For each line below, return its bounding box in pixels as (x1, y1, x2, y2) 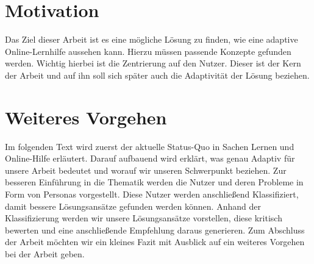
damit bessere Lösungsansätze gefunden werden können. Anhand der (5, 199, 261, 212)
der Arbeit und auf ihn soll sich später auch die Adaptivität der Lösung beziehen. (5, 68, 310, 81)
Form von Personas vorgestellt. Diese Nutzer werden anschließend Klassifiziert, (5, 188, 299, 200)
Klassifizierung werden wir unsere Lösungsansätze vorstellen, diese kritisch (5, 212, 282, 224)
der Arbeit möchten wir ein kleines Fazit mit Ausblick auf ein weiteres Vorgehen (5, 235, 305, 248)
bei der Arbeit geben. (5, 247, 85, 260)
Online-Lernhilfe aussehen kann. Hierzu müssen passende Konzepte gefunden (5, 45, 291, 57)
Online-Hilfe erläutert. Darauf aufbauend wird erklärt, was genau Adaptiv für (5, 152, 295, 165)
